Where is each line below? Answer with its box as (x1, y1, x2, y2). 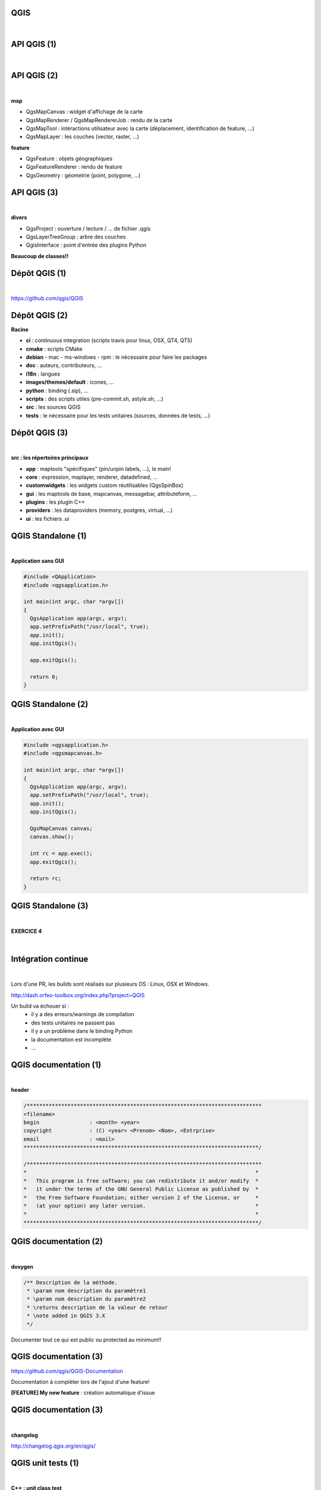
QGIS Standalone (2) (11, 699, 89, 709)
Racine (11, 325, 29, 333)
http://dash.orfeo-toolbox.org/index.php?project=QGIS (11, 991, 145, 998)
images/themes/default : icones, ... (26, 378, 114, 386)
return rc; (30, 875, 62, 882)
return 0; (30, 673, 59, 680)
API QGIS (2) (11, 70, 58, 80)
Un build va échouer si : (11, 1002, 70, 1010)
